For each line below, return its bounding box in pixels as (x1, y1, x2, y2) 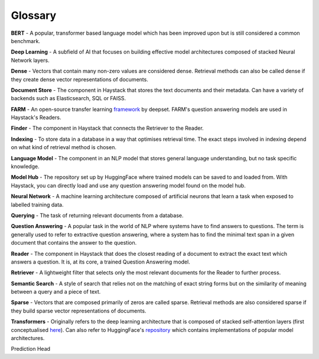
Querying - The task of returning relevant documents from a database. (11, 212, 184, 219)
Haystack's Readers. (11, 114, 61, 121)
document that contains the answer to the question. (11, 239, 137, 246)
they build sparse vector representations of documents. (11, 307, 147, 314)
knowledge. (11, 163, 40, 170)
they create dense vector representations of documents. (11, 75, 149, 83)
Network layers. (11, 57, 50, 64)
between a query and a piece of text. (11, 288, 101, 295)
